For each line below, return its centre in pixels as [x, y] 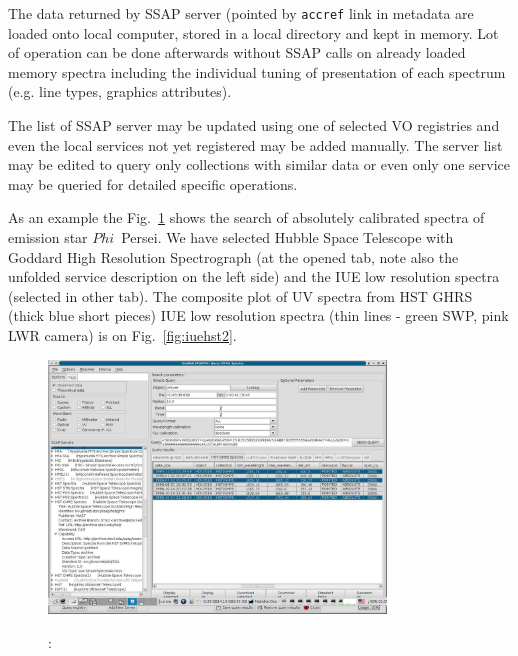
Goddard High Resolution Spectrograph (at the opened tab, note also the [233, 256]
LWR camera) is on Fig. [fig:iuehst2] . [122, 334]
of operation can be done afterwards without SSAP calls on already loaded [237, 52]
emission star [48, 237]
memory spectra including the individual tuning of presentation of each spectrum [257, 71]
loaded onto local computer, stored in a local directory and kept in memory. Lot [253, 32]
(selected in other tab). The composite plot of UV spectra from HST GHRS [240, 295]
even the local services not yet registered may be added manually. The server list [255, 144]
